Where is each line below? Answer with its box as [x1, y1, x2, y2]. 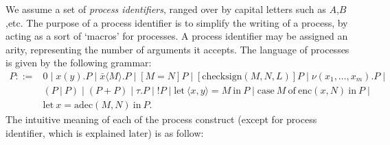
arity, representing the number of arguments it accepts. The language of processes [5, 42, 349, 56]
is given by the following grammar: [5, 55, 152, 70]
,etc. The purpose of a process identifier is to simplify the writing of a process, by [5, 15, 348, 29]
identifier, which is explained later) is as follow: [5, 125, 204, 140]
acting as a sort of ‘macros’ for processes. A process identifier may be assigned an [5, 29, 348, 43]
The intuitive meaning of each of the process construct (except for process [5, 112, 317, 127]
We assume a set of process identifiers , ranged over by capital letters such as [5, 2, 326, 16]
